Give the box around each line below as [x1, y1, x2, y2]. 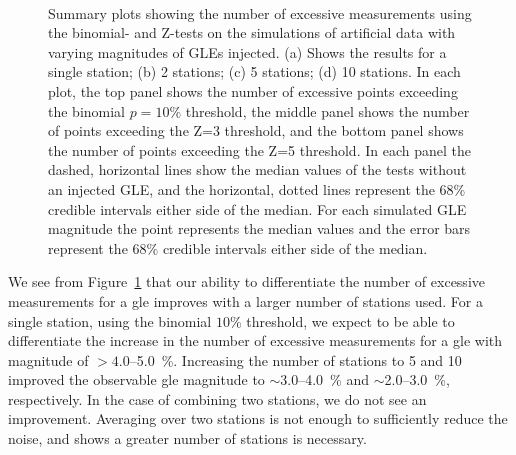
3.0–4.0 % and [280, 369, 369, 390]
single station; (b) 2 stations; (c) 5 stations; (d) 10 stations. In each [48, 61, 461, 82]
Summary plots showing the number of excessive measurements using [48, 2, 472, 23]
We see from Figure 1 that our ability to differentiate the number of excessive [8, 271, 485, 292]
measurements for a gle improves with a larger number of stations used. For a [8, 290, 483, 311]
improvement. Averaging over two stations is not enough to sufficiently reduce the [8, 408, 508, 429]
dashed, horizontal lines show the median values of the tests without [48, 159, 467, 180]
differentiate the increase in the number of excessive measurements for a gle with [8, 330, 503, 351]
